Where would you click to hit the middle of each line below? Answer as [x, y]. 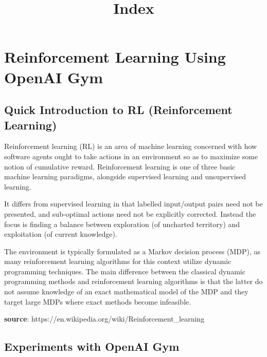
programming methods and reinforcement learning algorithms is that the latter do [133, 281]
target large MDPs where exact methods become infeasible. [98, 301]
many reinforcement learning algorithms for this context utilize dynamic [118, 261]
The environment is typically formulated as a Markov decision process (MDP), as [132, 251]
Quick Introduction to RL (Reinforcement [118, 110]
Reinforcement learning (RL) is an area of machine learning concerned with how [131, 146]
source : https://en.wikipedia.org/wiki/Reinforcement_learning [104, 319]
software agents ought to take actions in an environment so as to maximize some [131, 156]
